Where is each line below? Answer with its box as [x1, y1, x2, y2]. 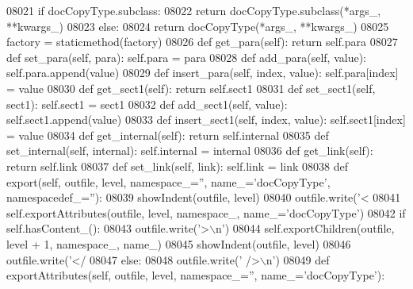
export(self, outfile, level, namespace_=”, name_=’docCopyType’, [6, 173, 331, 190]
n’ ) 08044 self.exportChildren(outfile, [216, 220, 395, 237]
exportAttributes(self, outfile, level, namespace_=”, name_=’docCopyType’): [6, 267, 385, 283]
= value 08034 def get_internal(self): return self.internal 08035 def [6, 126, 329, 143]
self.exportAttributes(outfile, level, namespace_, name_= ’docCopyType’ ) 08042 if [6, 204, 406, 221]
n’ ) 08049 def [266, 251, 330, 268]
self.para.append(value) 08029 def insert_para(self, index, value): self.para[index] [6, 64, 399, 81]
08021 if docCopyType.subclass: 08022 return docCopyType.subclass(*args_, [6, 2, 381, 18]
